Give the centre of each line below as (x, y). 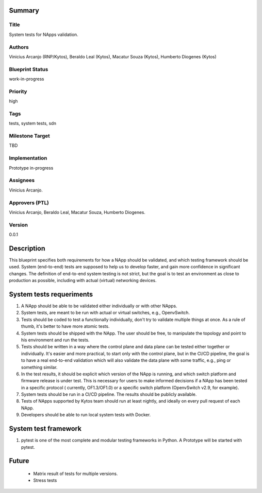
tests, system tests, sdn (33, 123)
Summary (24, 10)
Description (27, 248)
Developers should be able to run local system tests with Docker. (86, 415)
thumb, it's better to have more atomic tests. (65, 326)
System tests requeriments (51, 294)
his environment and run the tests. (55, 340)
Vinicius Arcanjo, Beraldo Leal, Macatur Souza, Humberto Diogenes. (77, 212)
